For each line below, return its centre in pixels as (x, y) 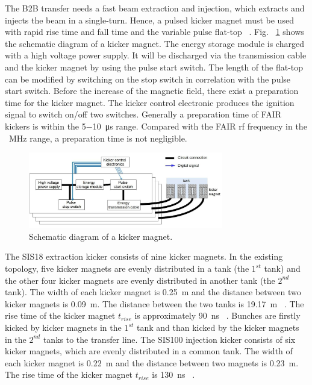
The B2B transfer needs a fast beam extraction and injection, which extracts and (155, 8)
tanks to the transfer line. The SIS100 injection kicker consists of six (169, 339)
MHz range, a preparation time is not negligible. (98, 138)
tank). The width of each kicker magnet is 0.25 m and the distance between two (153, 292)
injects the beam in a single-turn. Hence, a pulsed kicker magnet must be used (149, 20)
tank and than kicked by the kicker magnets (218, 327)
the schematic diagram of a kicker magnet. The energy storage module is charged (154, 43)
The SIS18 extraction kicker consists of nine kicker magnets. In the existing (144, 256)
